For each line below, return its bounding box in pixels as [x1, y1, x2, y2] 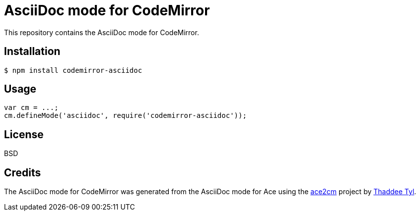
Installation [4, 45, 61, 58]
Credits [4, 166, 41, 179]
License [4, 128, 44, 141]
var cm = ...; [4, 104, 59, 112]
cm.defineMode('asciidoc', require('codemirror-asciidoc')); [4, 111, 247, 120]
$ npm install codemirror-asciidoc [4, 66, 142, 74]
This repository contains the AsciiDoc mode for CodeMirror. [4, 28, 199, 37]
